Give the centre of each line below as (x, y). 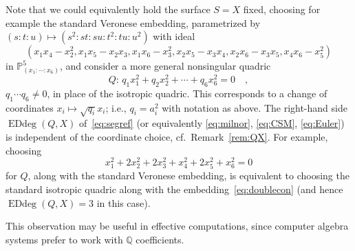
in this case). (123, 202)
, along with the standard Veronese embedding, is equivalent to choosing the (189, 175)
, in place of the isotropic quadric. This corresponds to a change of (187, 93)
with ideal (174, 36)
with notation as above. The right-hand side (255, 107)
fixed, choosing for (282, 9)
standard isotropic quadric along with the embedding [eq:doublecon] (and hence (174, 189)
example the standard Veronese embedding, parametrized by (133, 22)
